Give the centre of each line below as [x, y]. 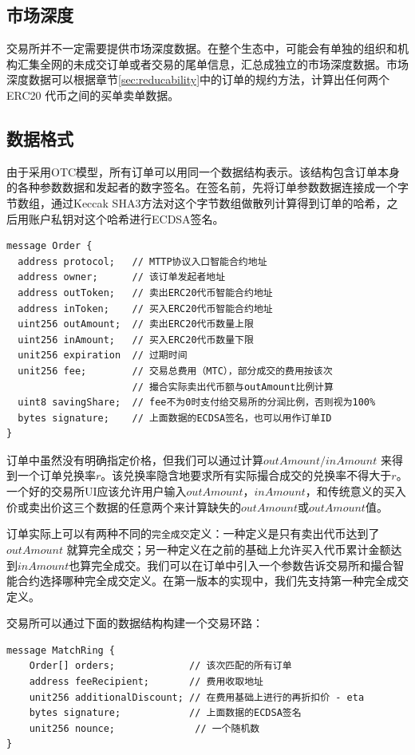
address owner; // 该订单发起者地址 [122, 277]
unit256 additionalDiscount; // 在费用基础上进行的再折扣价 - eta [197, 697]
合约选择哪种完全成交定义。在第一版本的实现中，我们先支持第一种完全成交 [213, 581]
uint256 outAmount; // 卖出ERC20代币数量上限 [136, 324]
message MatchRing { [61, 650]
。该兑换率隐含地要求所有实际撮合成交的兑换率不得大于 [246, 475]
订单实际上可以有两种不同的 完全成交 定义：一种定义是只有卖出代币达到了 [193, 534]
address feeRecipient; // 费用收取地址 [146, 682]
